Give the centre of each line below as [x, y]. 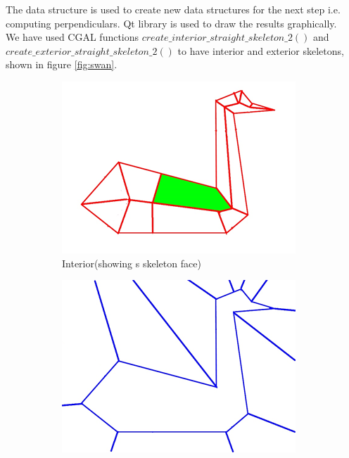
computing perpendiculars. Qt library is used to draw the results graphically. [171, 23]
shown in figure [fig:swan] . [62, 64]
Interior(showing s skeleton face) [132, 263]
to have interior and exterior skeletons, [261, 50]
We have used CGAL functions [72, 37]
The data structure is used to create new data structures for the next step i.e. [173, 9]
